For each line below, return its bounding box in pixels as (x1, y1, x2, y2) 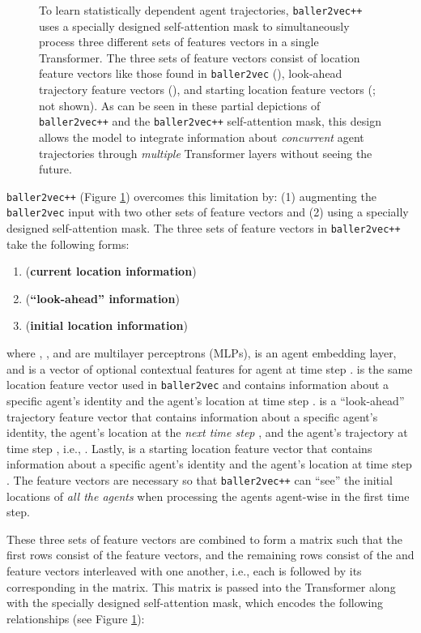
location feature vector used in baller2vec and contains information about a (6, 376, 389, 393)
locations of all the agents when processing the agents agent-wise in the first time (6, 487, 410, 504)
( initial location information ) (25, 317, 188, 334)
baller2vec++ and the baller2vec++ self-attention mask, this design (39, 113, 381, 130)
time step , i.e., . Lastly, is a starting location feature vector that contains (6, 439, 372, 456)
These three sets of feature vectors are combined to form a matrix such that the (6, 530, 402, 547)
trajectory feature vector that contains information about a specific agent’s (6, 408, 378, 425)
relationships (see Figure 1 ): (6, 609, 145, 627)
